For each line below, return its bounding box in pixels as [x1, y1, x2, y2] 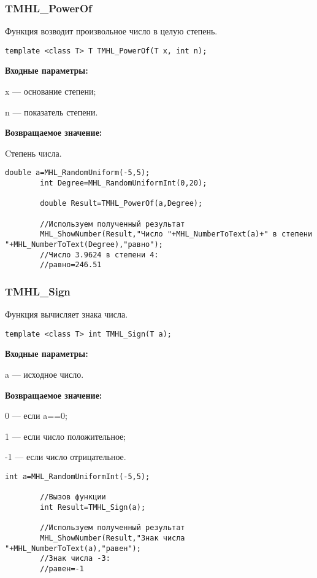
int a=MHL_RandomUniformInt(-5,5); [5, 472, 150, 482]
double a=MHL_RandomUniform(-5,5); [5, 168, 150, 178]
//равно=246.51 [40, 260, 102, 270]
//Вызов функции [40, 493, 106, 502]
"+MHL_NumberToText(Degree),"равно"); [5, 240, 163, 249]
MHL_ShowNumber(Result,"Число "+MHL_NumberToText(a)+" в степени [40, 230, 313, 239]
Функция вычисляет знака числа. [5, 308, 128, 321]
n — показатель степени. [5, 105, 98, 118]
